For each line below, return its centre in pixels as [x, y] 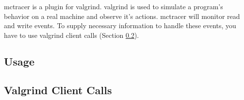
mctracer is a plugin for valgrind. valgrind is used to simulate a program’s [114, 6]
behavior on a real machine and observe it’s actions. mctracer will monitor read [122, 16]
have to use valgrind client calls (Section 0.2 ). [72, 35]
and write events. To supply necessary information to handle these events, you [120, 25]
